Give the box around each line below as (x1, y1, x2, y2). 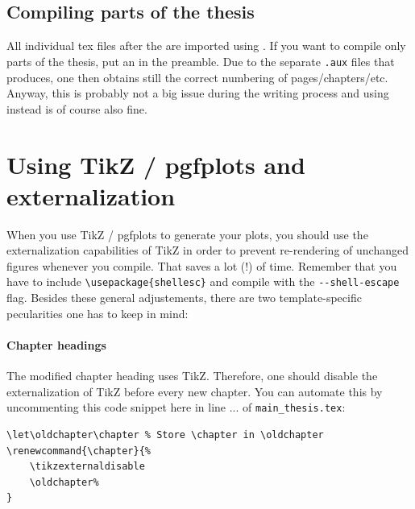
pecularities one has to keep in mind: (6, 304, 189, 321)
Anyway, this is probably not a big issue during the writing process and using (6, 85, 389, 101)
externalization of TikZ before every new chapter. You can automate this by (6, 383, 383, 399)
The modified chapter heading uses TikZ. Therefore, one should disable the (6, 367, 378, 384)
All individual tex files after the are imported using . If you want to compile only (6, 37, 406, 54)
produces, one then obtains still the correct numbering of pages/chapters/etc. (6, 68, 388, 85)
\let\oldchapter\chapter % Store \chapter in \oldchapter (6, 428, 324, 441)
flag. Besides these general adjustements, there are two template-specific (6, 289, 362, 306)
